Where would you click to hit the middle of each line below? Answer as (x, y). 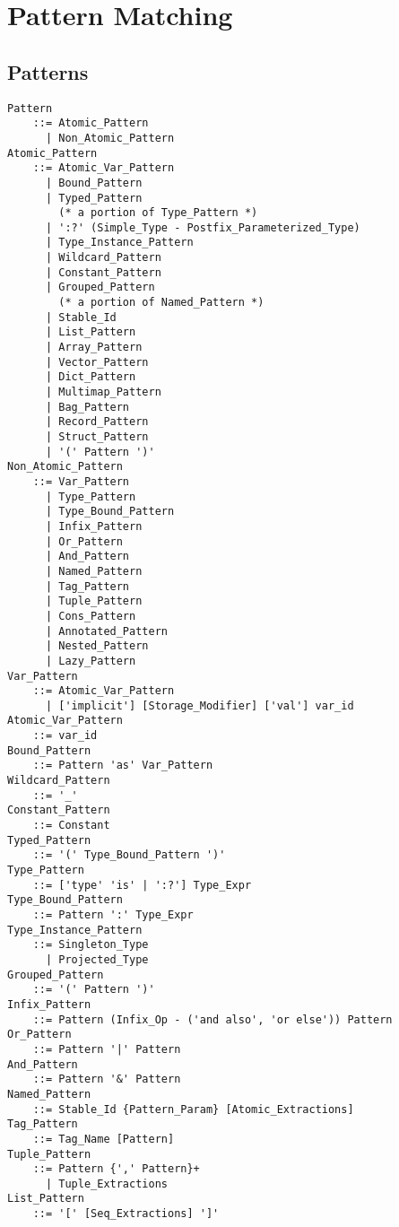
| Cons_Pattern (91, 616)
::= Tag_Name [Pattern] (104, 1139)
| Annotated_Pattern (106, 631)
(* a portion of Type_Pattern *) (158, 213)
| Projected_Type (97, 959)
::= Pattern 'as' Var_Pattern (123, 766)
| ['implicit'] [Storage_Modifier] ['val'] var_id (199, 705)
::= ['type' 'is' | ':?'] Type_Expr (142, 885)
